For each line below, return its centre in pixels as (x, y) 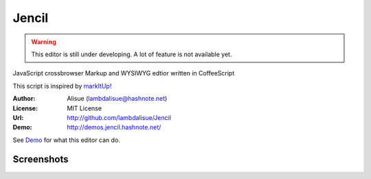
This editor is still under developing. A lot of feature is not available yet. (132, 54)
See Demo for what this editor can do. (66, 140)
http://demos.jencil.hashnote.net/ (114, 128)
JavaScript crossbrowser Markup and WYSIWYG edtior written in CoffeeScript (124, 73)
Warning (44, 42)
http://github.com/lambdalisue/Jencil (119, 117)
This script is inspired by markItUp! (62, 86)
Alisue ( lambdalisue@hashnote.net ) (117, 99)
